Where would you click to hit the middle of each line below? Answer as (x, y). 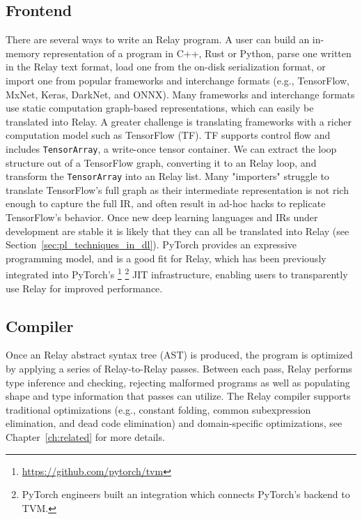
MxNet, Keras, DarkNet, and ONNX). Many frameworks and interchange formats (180, 94)
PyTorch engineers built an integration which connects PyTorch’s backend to (186, 494)
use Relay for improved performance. (84, 288)
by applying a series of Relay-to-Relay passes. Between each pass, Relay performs (179, 369)
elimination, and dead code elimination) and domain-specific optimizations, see (174, 423)
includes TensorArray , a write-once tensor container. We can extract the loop (171, 148)
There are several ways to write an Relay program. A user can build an (158, 39)
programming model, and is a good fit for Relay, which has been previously (166, 258)
